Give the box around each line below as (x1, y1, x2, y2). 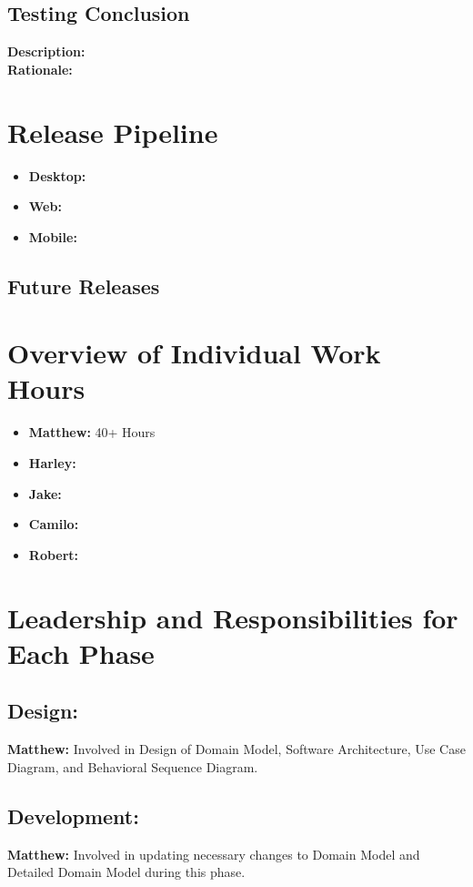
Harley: (28, 453, 76, 472)
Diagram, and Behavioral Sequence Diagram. (7, 757, 258, 776)
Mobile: (28, 227, 77, 246)
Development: (7, 801, 139, 830)
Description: (7, 42, 86, 61)
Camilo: (28, 515, 79, 534)
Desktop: (28, 166, 86, 185)
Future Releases (7, 271, 160, 300)
